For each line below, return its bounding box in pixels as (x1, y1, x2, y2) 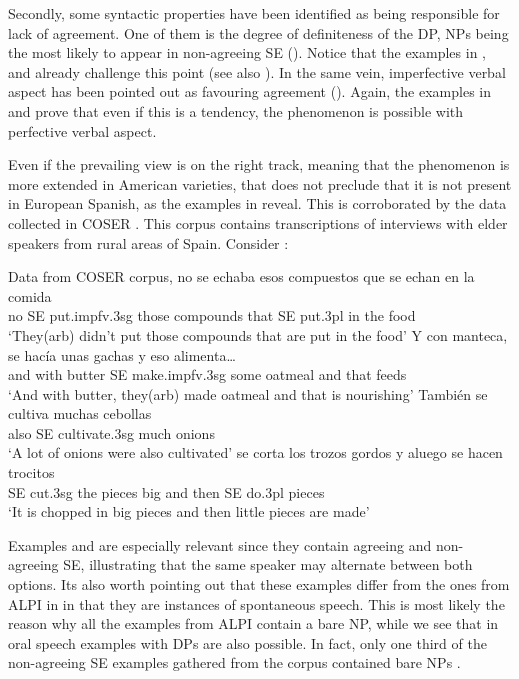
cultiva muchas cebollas (8, 403, 152, 424)
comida (8, 285, 52, 306)
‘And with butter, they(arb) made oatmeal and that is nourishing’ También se (8, 383, 488, 404)
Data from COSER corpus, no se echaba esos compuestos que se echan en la (8, 266, 475, 287)
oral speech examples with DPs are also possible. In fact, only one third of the (8, 632, 487, 653)
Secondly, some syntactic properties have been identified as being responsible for (8, 3, 500, 23)
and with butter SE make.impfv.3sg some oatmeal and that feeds (8, 364, 407, 385)
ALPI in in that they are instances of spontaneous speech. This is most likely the (8, 593, 505, 614)
